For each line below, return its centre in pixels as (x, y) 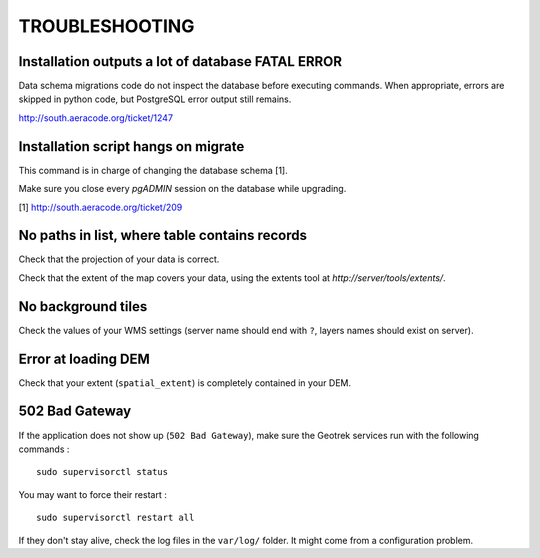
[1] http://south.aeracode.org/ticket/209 (100, 207)
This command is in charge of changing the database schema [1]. (153, 170)
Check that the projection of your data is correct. (119, 259)
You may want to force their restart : (92, 494)
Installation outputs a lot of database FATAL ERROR (180, 61)
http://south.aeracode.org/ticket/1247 (96, 117)
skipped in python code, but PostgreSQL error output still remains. (155, 99)
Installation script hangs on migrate (131, 146)
